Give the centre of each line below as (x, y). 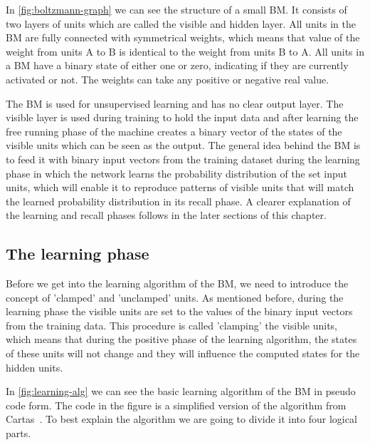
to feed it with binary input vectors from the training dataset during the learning (183, 159)
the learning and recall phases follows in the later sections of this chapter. (166, 215)
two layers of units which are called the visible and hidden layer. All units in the (181, 23)
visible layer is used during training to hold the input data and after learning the (182, 117)
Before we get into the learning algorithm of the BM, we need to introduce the (177, 283)
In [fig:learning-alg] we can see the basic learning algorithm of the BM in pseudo (181, 391)
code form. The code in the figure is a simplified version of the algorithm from (176, 405)
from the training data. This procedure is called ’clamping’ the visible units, (172, 325)
